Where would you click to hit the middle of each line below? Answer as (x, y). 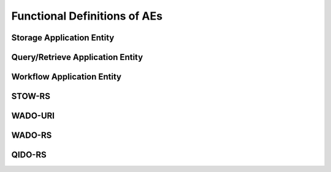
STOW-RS (31, 96)
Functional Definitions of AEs (87, 16)
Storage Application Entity (63, 38)
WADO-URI (33, 116)
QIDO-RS (29, 155)
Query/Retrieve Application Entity (77, 57)
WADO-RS (32, 136)
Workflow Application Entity (67, 77)
